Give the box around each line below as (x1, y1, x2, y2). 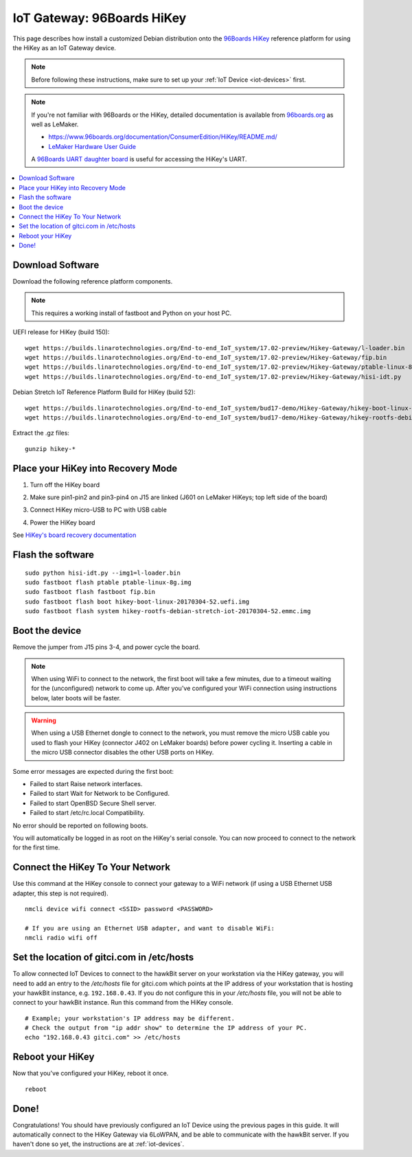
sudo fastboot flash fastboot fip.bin (25, 588, 156, 596)
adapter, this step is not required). (12, 889, 109, 897)
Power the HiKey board (30, 518, 95, 527)
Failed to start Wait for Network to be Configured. (30, 790, 170, 798)
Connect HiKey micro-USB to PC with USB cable (30, 505, 168, 514)
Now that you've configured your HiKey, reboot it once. (12, 1069, 169, 1077)
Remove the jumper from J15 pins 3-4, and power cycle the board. (12, 643, 201, 652)
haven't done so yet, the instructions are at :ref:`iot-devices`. (12, 1140, 185, 1148)
